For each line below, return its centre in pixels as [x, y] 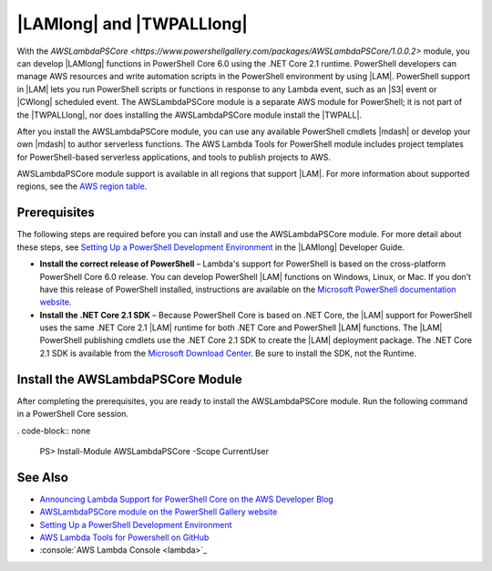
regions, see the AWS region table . [82, 186]
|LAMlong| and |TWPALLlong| [132, 24]
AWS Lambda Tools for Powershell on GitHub [124, 537]
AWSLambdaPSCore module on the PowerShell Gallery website [159, 512]
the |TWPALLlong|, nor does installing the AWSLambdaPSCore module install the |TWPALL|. [190, 115]
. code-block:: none [54, 431]
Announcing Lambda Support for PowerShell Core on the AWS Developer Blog [187, 499]
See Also [42, 478]
